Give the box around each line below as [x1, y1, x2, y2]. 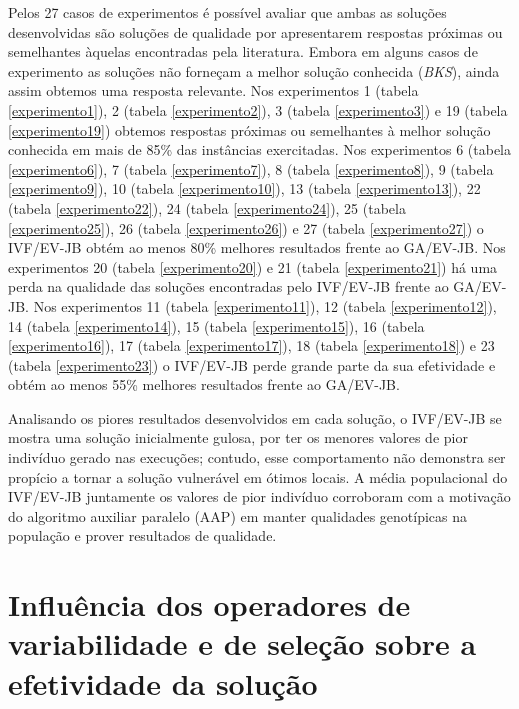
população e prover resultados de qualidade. [8, 525, 277, 546]
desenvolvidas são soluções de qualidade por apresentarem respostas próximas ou [8, 21, 503, 42]
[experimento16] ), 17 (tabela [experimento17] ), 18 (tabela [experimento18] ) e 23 [8, 335, 495, 356]
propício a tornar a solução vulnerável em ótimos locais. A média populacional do [8, 466, 508, 487]
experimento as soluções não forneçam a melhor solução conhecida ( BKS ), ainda [8, 60, 500, 81]
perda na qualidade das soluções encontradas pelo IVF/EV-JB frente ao [8, 276, 449, 297]
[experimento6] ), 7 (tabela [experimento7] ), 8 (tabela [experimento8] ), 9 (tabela [8, 158, 494, 179]
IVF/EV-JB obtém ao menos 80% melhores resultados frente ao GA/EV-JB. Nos [8, 237, 506, 258]
